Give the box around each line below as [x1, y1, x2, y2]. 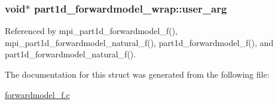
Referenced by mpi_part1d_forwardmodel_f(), [5, 25, 178, 37]
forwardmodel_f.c [5, 88, 70, 100]
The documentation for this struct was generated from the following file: [5, 68, 270, 80]
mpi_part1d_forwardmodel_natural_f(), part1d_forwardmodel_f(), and [5, 36, 274, 48]
